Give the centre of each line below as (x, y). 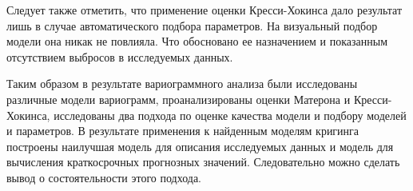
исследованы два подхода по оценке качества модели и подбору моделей (230, 115)
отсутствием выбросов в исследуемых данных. (120, 56)
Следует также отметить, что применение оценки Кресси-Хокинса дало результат (205, 10)
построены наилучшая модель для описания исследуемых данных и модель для (200, 146)
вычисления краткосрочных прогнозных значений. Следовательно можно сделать (203, 162)
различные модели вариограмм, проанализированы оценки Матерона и (179, 99)
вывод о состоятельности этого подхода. (104, 177)
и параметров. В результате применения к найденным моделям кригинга (183, 131)
